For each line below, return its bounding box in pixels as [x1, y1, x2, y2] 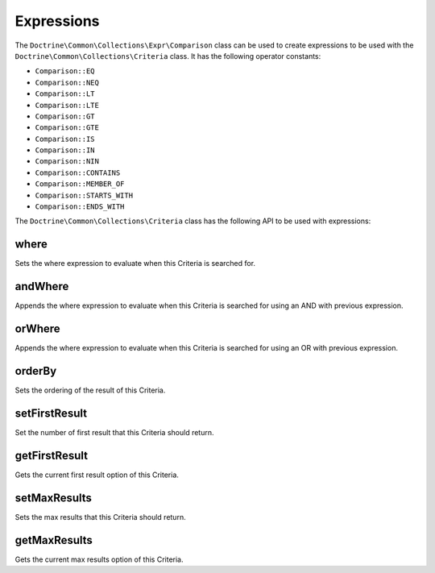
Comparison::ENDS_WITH [35, 202, 125, 211]
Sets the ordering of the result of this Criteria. [14, 385, 166, 395]
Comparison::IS [35, 134, 96, 143]
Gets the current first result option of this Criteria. [14, 470, 179, 480]
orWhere [14, 322, 60, 336]
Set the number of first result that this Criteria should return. [14, 427, 214, 437]
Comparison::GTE [35, 123, 100, 132]
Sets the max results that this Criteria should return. [14, 512, 186, 521]
